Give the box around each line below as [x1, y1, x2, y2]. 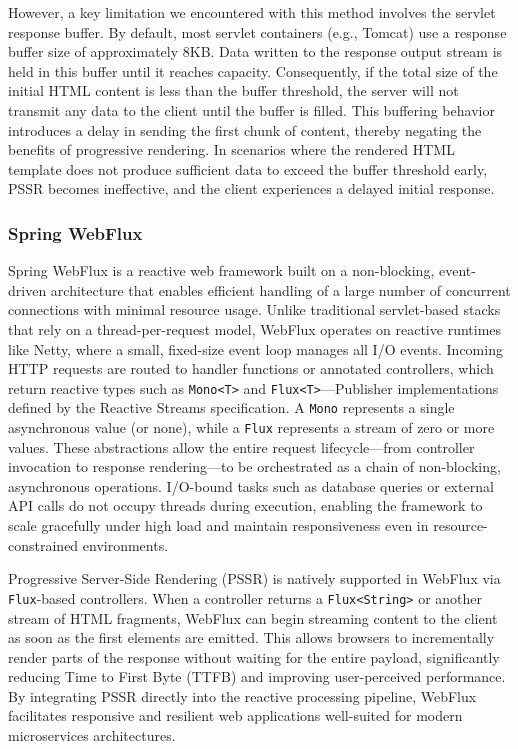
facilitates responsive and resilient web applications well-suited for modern [8, 705, 463, 726]
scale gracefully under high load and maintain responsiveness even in [8, 515, 429, 536]
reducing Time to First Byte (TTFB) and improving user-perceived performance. [8, 666, 506, 687]
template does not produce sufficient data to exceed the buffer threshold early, [8, 158, 488, 179]
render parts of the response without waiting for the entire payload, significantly [8, 646, 500, 667]
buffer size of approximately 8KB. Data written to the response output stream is [8, 41, 503, 62]
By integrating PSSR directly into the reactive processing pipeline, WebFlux [8, 685, 477, 706]
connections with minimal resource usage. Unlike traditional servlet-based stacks [8, 299, 501, 320]
